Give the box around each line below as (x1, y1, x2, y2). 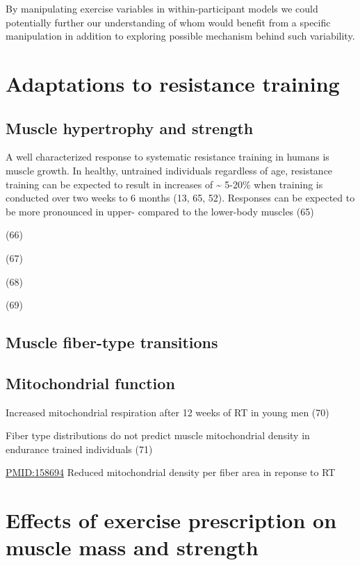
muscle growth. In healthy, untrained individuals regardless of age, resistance (6, 163, 333, 177)
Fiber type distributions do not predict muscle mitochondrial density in (6, 428, 310, 443)
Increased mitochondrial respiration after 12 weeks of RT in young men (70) (6, 404, 329, 419)
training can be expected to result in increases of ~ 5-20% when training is (6, 177, 323, 191)
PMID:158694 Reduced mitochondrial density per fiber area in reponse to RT (6, 465, 336, 480)
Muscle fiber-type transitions (6, 331, 218, 353)
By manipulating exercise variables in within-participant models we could (6, 1, 318, 15)
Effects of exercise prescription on (6, 506, 337, 534)
